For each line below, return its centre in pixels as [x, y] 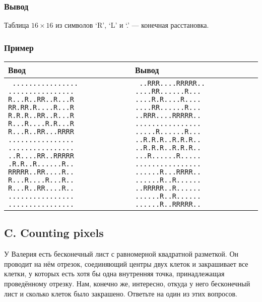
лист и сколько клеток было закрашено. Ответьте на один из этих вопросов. [121, 293]
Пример [19, 47]
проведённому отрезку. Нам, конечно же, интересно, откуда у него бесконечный [127, 284]
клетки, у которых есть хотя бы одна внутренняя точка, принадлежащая [114, 274]
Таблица [17, 25]
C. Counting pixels [54, 233]
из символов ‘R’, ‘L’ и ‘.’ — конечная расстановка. [132, 25]
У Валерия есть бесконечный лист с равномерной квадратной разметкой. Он [121, 254]
